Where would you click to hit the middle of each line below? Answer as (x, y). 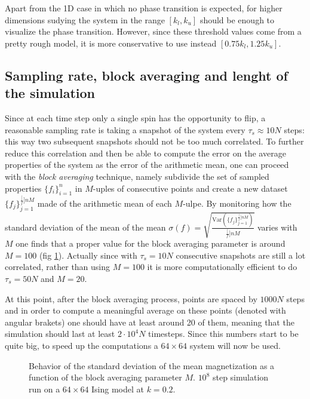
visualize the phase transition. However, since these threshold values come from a (153, 31)
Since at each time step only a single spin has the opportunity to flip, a (135, 117)
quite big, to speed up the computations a (82, 345)
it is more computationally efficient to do (222, 267)
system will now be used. (235, 345)
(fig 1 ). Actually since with (88, 255)
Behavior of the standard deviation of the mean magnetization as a (152, 365)
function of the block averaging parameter (105, 377)
